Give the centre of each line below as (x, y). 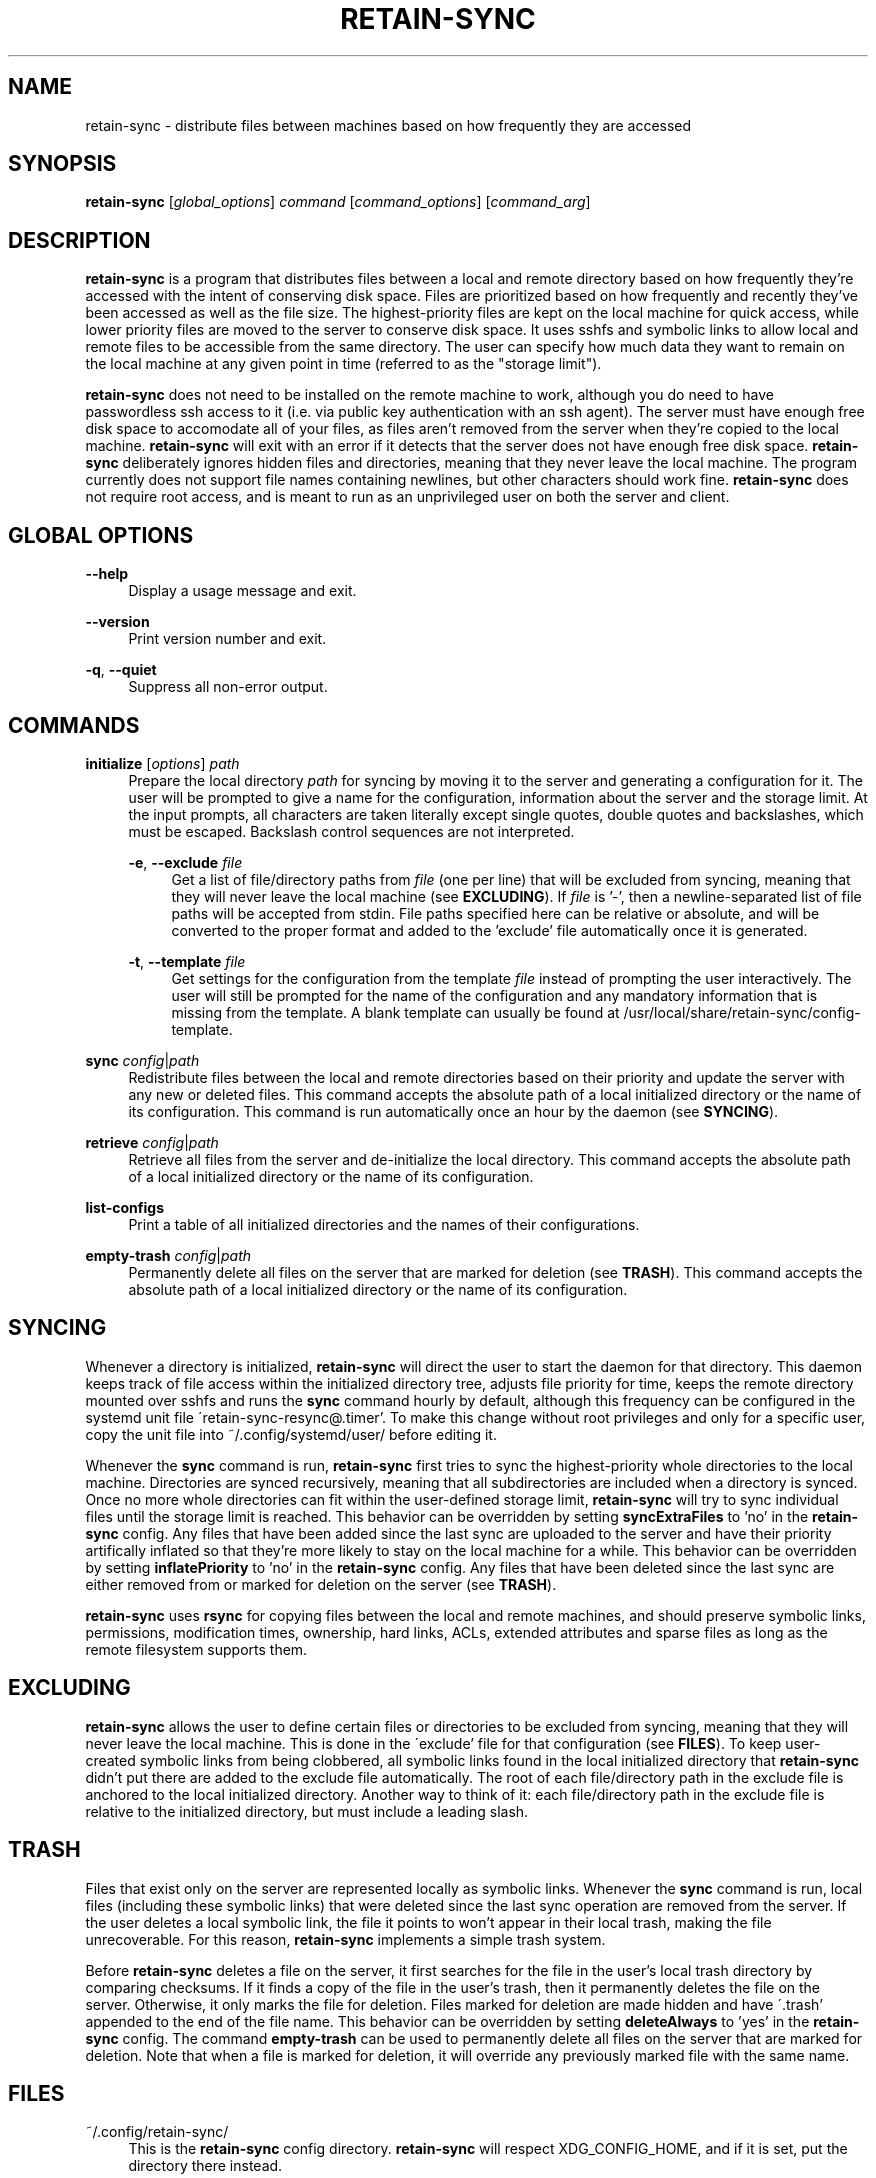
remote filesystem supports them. (196, 1649)
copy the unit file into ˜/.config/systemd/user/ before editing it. (291, 1434)
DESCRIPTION (79, 240)
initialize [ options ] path (162, 763)
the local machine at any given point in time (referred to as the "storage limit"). (343, 364)
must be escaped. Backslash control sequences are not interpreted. (351, 831)
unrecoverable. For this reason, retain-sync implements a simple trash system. (345, 1939)
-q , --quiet (121, 670)
